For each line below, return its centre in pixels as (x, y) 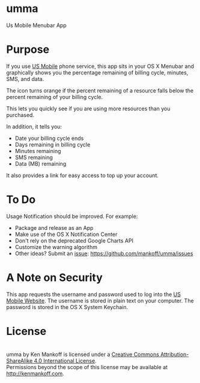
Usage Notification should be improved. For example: (72, 216)
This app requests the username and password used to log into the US (94, 294)
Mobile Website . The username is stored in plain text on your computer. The (100, 300)
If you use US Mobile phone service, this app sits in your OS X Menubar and (100, 66)
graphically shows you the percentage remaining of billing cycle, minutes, (97, 72)
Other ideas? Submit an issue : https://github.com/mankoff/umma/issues (104, 253)
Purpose (28, 50)
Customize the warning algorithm (56, 247)
